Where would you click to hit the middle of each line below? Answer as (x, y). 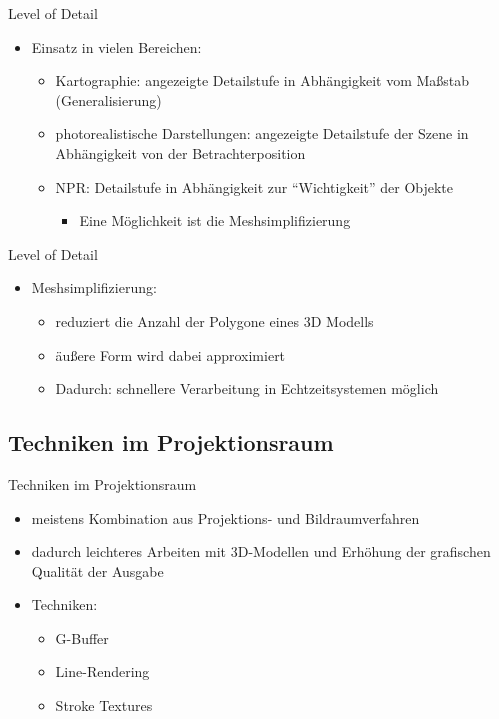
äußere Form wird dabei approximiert (170, 354)
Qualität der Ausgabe (97, 570)
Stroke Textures (104, 705)
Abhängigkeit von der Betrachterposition (180, 152)
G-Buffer (82, 637)
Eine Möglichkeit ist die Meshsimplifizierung (215, 220)
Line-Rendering (102, 671)
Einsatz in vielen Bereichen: (116, 46)
